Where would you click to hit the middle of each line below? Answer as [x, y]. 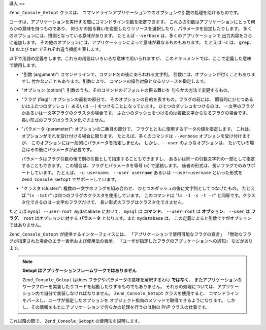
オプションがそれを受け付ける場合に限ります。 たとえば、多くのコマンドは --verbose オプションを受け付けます [136, 136]
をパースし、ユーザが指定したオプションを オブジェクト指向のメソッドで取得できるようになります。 [124, 300]
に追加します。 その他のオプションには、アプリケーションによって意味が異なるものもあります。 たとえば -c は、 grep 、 [132, 42]
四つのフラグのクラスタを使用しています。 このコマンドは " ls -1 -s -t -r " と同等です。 [150, 195]
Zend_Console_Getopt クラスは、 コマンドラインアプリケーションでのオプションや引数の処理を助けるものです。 [125, 13]
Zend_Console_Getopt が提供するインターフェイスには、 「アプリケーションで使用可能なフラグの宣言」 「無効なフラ [130, 234]
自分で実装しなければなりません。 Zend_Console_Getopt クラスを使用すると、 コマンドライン [141, 294]
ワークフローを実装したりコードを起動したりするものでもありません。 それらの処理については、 [120, 287]
